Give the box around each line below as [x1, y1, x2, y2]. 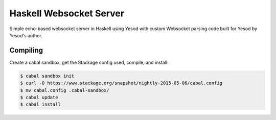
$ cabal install [20, 102, 61, 107]
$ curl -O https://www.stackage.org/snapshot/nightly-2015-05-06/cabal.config [20, 80, 222, 86]
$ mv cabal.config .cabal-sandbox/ [20, 87, 109, 93]
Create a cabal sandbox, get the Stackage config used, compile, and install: [9, 59, 169, 65]
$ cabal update [20, 94, 58, 100]
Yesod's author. [9, 32, 43, 38]
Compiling [9, 46, 43, 55]
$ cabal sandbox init [20, 73, 75, 79]
